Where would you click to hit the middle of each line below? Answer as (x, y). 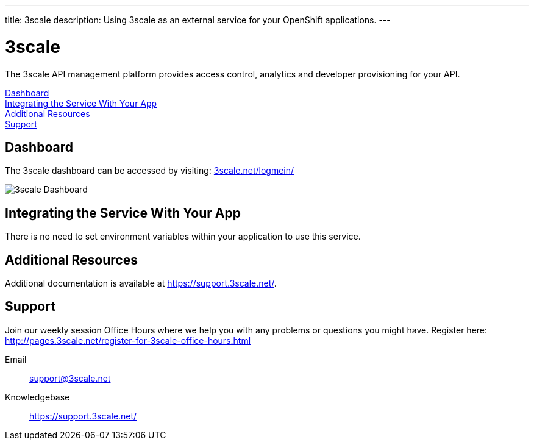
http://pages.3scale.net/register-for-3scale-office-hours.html (128, 340)
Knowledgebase (37, 397)
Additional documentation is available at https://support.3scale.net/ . (141, 283)
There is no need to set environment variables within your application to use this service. (183, 237)
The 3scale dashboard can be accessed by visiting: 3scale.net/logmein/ (150, 171)
